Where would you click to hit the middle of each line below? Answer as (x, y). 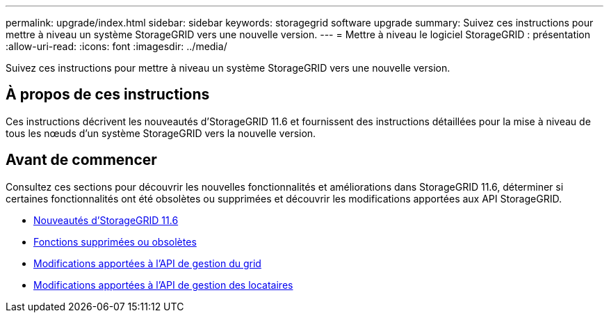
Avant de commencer (81, 160)
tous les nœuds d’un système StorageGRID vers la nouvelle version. (161, 133)
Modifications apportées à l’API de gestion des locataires (163, 285)
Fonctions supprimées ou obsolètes (115, 241)
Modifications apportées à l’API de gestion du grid (147, 263)
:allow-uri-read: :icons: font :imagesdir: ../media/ (116, 46)
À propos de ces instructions (108, 95)
